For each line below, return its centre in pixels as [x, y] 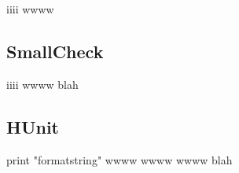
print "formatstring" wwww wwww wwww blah [119, 159]
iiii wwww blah [42, 84]
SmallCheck [55, 51]
